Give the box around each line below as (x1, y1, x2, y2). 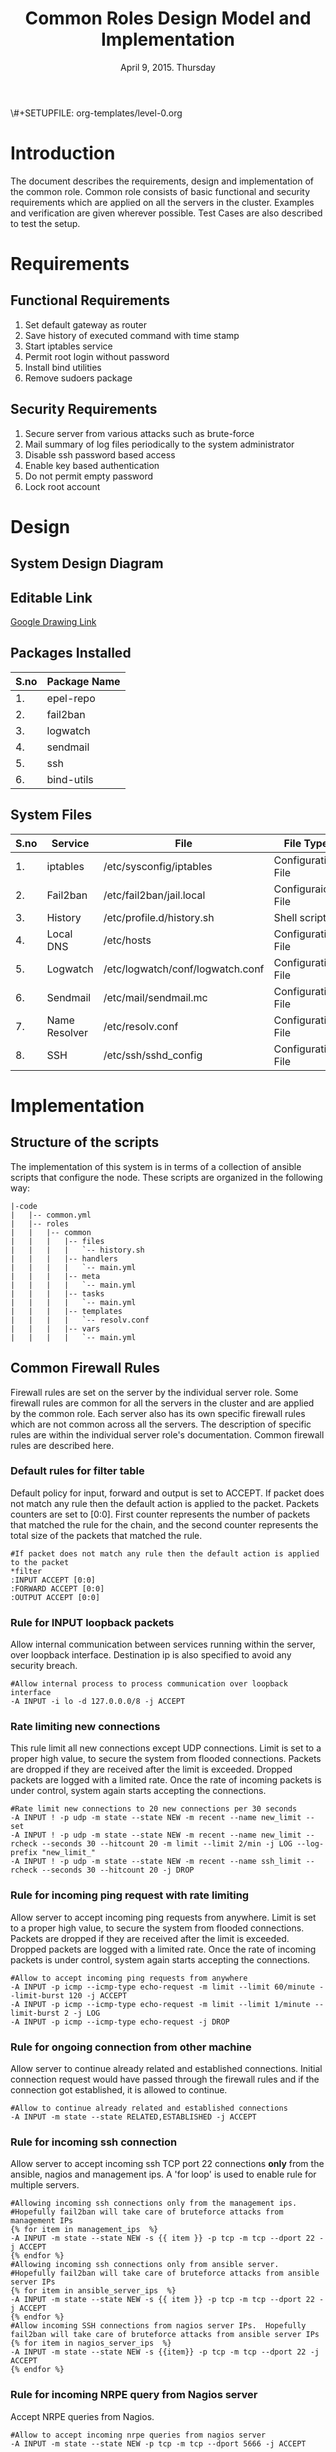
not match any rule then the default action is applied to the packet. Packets (10, 1497, 320, 1509)
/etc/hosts (103, 933, 152, 947)
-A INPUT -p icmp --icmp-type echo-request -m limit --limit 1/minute (10, 1999, 311, 2009)
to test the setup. (10, 217, 81, 229)
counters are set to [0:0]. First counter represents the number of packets (10, 1508, 311, 1520)
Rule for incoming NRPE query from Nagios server (10, 2388, 258, 2402)
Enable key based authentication (24, 459, 160, 471)
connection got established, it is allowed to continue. (10, 2084, 228, 2096)
